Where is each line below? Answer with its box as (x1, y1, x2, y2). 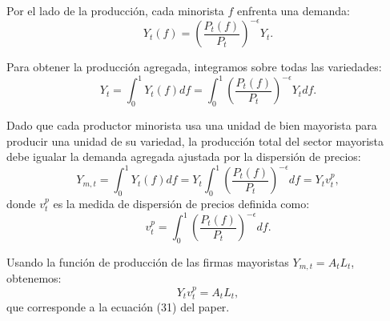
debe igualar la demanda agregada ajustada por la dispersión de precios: (6, 148, 361, 165)
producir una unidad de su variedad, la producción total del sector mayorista (6, 132, 384, 149)
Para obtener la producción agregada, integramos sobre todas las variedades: (6, 58, 382, 75)
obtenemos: (6, 270, 62, 287)
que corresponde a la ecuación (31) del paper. (6, 299, 230, 315)
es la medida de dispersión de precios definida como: (53, 195, 310, 212)
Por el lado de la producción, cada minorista (6, 2, 224, 18)
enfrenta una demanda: (237, 2, 350, 18)
